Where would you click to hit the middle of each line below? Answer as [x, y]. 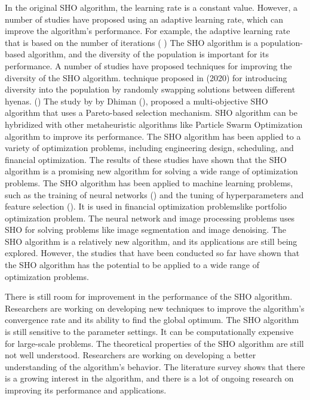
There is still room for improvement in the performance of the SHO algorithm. [149, 296]
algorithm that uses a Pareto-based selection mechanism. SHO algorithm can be [151, 113]
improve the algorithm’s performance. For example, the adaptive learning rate [148, 31]
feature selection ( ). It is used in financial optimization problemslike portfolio [146, 206]
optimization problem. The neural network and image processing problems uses [150, 218]
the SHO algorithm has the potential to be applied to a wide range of [132, 265]
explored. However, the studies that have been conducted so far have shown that [152, 253]
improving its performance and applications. [86, 390]
